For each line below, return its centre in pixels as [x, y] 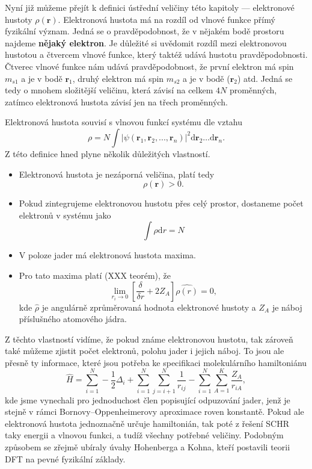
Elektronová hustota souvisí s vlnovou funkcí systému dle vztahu [124, 122]
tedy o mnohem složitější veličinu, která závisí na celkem [109, 90]
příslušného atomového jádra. [73, 319]
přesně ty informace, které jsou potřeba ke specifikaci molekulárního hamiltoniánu [156, 362]
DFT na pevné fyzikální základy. [65, 458]
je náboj [287, 307]
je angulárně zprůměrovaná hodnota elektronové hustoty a [149, 307]
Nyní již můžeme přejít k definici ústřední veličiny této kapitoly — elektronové [150, 7]
